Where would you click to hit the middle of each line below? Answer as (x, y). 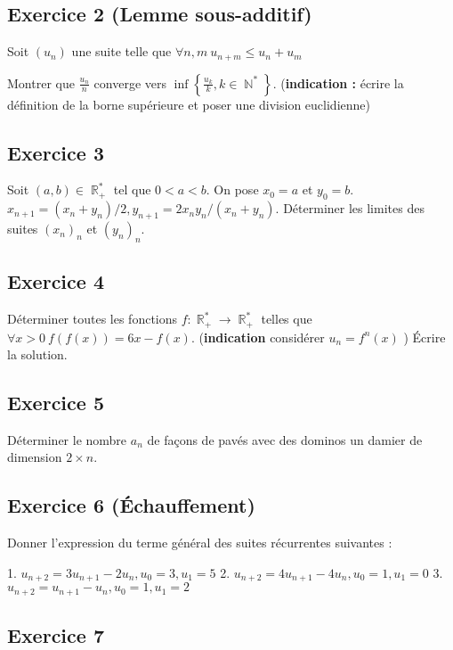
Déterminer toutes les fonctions (93, 319)
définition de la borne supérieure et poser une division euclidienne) (189, 104)
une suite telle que (121, 51)
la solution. (37, 354)
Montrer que (41, 82)
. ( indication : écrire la (338, 82)
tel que (132, 189)
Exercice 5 (56, 403)
